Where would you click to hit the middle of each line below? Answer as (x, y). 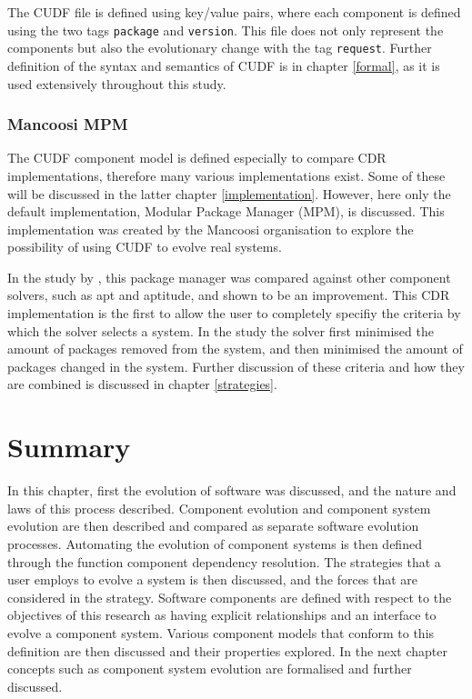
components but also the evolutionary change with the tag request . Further (220, 48)
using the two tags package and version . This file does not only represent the (226, 30)
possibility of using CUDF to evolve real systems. (145, 247)
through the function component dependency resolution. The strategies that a (224, 561)
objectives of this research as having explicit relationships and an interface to (222, 615)
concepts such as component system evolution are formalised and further (210, 669)
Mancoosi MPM (68, 124)
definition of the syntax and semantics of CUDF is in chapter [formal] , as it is (224, 65)
